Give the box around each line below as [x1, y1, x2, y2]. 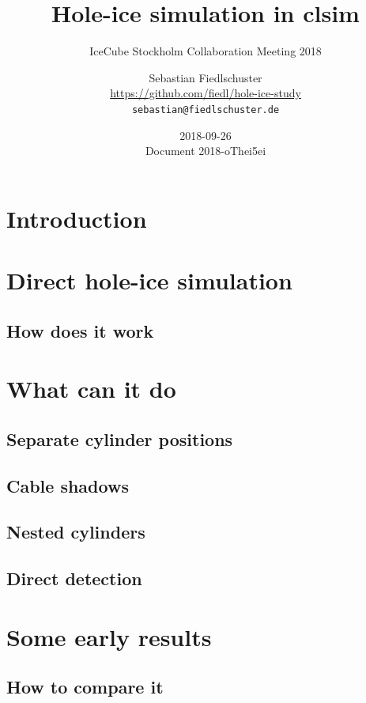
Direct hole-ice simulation [6, 264, 292, 297]
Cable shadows [6, 473, 129, 497]
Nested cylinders [6, 520, 145, 544]
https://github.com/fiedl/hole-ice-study [110, 85, 301, 101]
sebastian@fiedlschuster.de [131, 104, 280, 115]
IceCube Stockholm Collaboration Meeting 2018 [89, 43, 322, 59]
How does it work [6, 318, 154, 342]
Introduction [6, 202, 147, 234]
